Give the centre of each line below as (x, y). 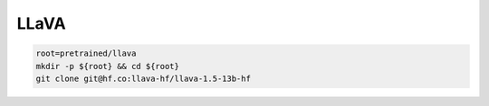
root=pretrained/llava (86, 53)
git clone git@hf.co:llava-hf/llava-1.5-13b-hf (143, 78)
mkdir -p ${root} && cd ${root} (108, 66)
